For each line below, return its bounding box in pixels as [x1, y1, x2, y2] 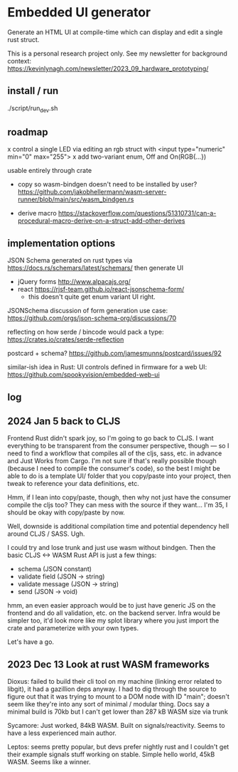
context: [7, 56, 32, 65]
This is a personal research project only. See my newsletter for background [7, 49, 227, 58]
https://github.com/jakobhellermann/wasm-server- [17, 188, 167, 196]
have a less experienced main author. [7, 729, 117, 737]
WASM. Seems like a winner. [7, 758, 91, 766]
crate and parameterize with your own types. [7, 624, 139, 633]
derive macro [17, 209, 57, 218]
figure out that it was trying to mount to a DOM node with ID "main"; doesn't [7, 692, 229, 701]
